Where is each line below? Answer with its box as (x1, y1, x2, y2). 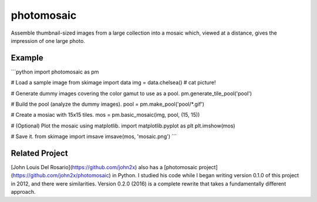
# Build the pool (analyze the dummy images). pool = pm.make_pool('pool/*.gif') (11, 100, 205, 108)
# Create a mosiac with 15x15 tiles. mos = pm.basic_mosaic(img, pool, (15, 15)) (11, 112, 200, 119)
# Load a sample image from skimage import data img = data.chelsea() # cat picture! (11, 79, 217, 86)
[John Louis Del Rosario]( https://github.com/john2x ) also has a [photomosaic (11, 164, 198, 171)
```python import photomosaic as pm (11, 68, 99, 75)
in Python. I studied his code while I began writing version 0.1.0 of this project (112, 172, 299, 179)
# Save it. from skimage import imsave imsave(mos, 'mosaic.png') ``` (11, 133, 177, 140)
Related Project (11, 149, 68, 158)
